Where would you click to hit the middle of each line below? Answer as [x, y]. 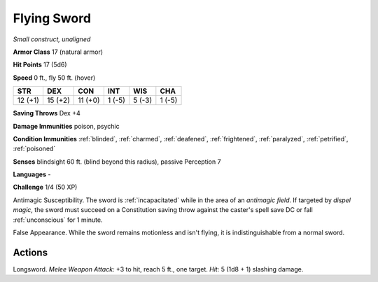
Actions [30, 252]
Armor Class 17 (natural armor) [58, 52]
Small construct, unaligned [52, 39]
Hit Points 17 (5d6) [40, 65]
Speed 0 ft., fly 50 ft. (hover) [54, 78]
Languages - [32, 174]
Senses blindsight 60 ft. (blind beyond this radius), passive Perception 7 [117, 162]
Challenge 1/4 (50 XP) [45, 187]
